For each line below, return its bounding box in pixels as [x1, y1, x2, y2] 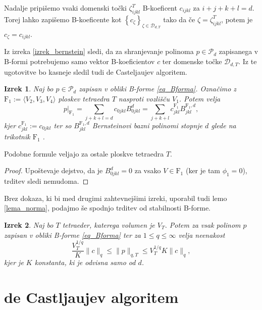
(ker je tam [185, 165, 221, 176]
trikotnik [4, 131, 30, 142]
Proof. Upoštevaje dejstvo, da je [4, 165, 103, 176]
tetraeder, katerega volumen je [62, 220, 155, 230]
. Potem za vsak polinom [165, 220, 241, 230]
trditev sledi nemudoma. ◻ [4, 176, 89, 186]
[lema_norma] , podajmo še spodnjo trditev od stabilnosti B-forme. [4, 202, 211, 213]
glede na [211, 120, 236, 130]
